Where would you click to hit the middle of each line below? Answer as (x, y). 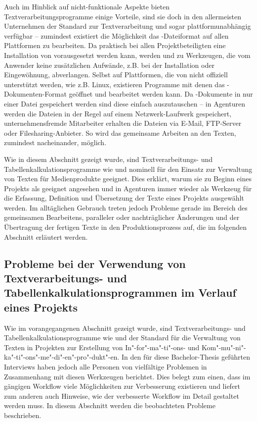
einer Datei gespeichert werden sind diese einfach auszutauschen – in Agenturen (125, 103)
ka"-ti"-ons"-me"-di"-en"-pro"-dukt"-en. (62, 357)
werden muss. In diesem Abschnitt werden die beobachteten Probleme (110, 405)
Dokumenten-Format (35, 94)
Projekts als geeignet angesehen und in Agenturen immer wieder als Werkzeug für (128, 188)
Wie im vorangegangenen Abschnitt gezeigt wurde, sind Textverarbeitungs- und (125, 328)
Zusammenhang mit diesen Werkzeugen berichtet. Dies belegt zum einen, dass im (127, 376)
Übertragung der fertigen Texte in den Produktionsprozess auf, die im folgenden (126, 227)
